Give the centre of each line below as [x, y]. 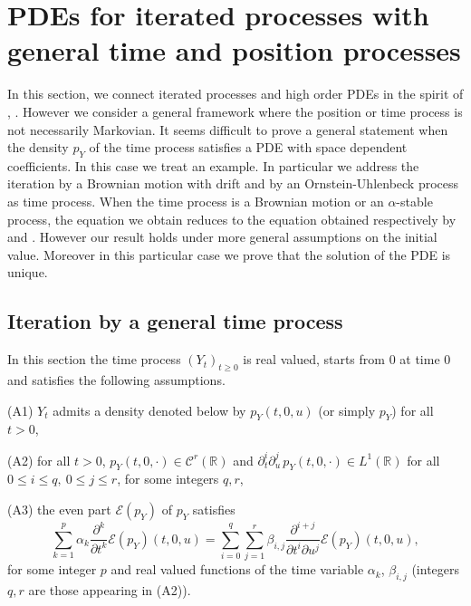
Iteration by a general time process [175, 321]
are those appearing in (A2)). [110, 590]
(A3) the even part [59, 509]
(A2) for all [39, 460]
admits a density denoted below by [149, 410]
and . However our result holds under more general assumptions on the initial [222, 237]
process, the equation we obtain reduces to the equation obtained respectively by [232, 219]
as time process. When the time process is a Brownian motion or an [196, 202]
